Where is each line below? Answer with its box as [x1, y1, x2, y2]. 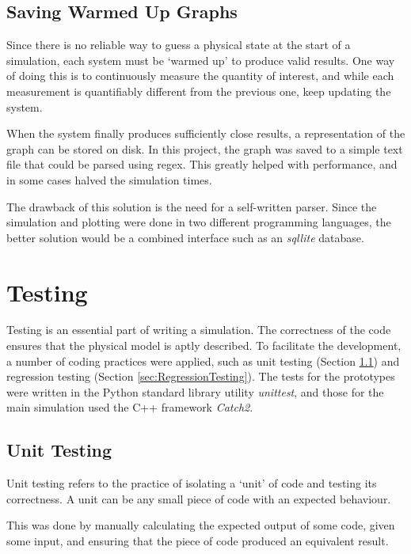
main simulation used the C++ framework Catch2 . [6, 399, 253, 415]
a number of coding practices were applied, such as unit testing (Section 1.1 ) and [6, 352, 400, 369]
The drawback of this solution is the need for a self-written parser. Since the [6, 198, 377, 214]
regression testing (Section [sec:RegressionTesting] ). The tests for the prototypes [6, 368, 395, 385]
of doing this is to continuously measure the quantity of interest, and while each [6, 67, 394, 84]
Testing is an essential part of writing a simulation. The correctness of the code [6, 321, 391, 338]
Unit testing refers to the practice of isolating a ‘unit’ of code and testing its [6, 475, 377, 491]
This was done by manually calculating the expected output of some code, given [6, 517, 395, 533]
